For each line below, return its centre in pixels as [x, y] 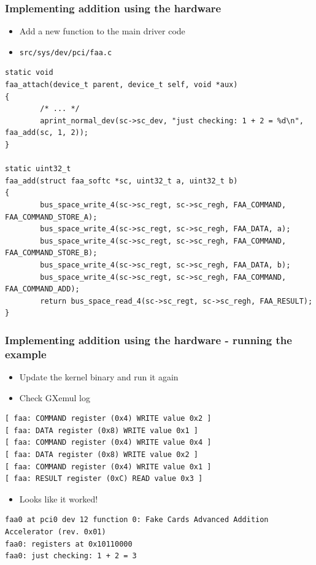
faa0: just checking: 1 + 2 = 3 [71, 556]
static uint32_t [38, 169]
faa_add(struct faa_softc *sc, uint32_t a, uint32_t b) [121, 181]
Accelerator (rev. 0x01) [56, 532]
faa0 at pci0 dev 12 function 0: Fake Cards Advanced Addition [137, 520]
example [26, 354]
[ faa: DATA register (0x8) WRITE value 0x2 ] [102, 455]
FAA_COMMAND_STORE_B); [51, 253]
